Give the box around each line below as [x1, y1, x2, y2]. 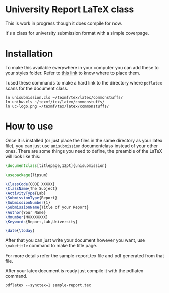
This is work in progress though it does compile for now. [5, 20, 122, 26]
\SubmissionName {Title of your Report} [5, 205, 89, 210]
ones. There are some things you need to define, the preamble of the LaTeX [5, 148, 162, 154]
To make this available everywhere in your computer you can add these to [5, 64, 159, 70]
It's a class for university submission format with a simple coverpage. [5, 30, 149, 36]
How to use [5, 120, 53, 132]
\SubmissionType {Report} [5, 196, 58, 201]
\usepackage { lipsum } [5, 172, 49, 178]
